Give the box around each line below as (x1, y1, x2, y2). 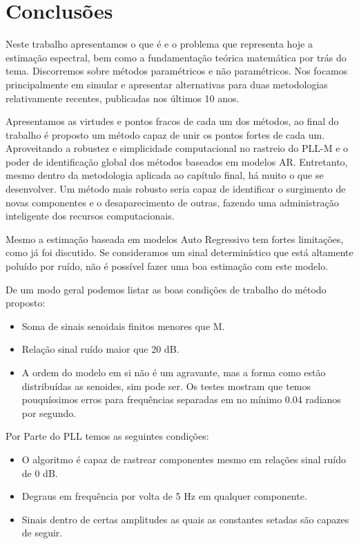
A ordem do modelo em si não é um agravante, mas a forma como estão (21, 365, 326, 379)
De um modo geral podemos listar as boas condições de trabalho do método (6, 282, 327, 296)
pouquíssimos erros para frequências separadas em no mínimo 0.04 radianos (21, 392, 341, 407)
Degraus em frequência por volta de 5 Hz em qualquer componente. (21, 489, 307, 503)
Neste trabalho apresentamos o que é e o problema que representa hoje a (6, 37, 313, 51)
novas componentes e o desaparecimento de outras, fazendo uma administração (6, 195, 339, 209)
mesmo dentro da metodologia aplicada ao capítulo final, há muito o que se (6, 168, 324, 182)
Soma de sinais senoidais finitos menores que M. (21, 318, 225, 333)
